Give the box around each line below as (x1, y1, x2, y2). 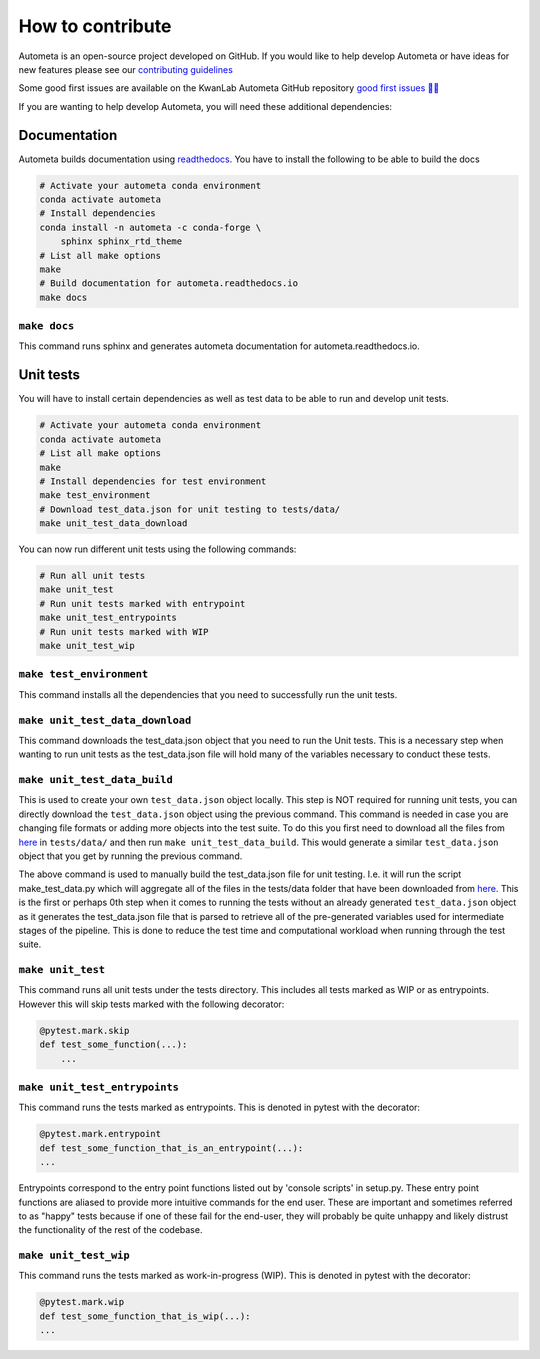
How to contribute (18, 15, 172, 37)
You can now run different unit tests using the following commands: (18, 543, 297, 555)
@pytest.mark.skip (39, 1025, 130, 1036)
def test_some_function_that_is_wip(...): (39, 1310, 251, 1322)
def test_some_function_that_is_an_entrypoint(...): (39, 1142, 304, 1154)
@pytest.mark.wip (39, 1296, 125, 1308)
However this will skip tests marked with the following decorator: (18, 998, 285, 1010)
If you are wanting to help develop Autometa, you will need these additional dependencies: (18, 100, 393, 112)
